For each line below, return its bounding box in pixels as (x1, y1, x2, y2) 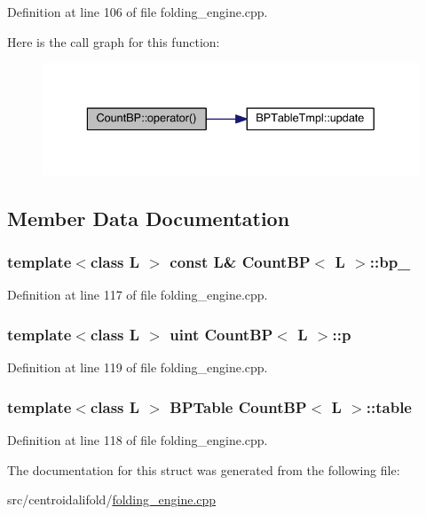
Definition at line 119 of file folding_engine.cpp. (7, 358, 268, 377)
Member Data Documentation (7, 204, 290, 231)
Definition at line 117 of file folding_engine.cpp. (7, 285, 268, 304)
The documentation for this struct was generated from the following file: (7, 460, 400, 479)
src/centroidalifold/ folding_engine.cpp (7, 490, 217, 509)
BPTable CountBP (170, 395, 307, 417)
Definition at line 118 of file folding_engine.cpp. (7, 431, 268, 449)
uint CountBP (170, 323, 273, 345)
